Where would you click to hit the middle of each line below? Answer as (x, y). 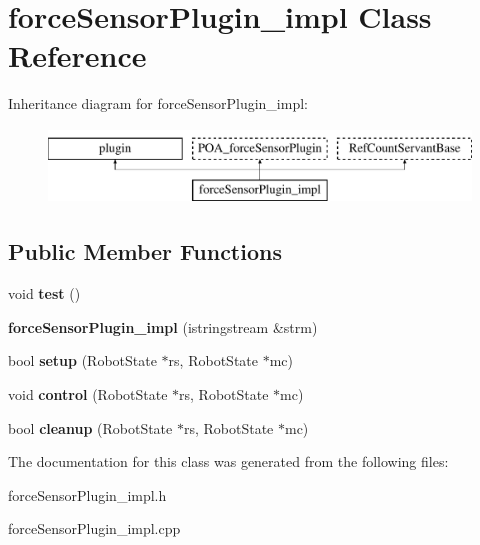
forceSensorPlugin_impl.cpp (94, 528)
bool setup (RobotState (82, 360)
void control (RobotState (88, 394)
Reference (77, 55)
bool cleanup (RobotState (90, 427)
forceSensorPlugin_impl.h (87, 494)
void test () (44, 293)
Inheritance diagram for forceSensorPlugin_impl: (158, 103)
